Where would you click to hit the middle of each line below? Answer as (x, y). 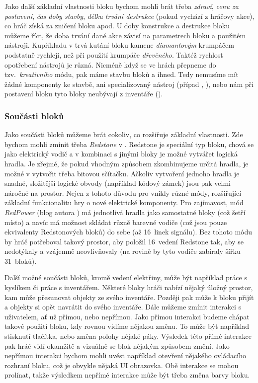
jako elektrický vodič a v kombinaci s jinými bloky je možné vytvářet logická (121, 154)
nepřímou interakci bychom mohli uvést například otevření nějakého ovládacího (125, 355)
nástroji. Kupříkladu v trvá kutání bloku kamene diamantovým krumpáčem (119, 45)
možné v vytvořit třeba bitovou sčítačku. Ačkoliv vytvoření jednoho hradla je (122, 173)
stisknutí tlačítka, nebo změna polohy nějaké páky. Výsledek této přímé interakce (128, 336)
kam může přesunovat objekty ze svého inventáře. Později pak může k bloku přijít (129, 297)
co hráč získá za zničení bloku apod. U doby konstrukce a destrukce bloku (117, 26)
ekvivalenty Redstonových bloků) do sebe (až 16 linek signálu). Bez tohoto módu (129, 232)
